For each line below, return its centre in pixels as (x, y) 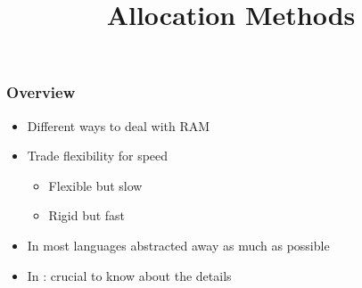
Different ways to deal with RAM (119, 125)
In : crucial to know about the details (129, 275)
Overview (41, 92)
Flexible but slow (95, 185)
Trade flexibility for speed (98, 156)
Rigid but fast (87, 215)
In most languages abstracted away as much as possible (178, 246)
